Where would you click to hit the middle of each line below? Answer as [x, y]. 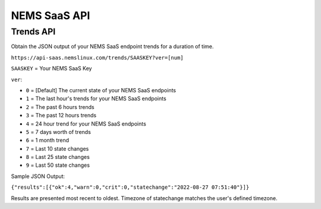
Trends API [33, 32]
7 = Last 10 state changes [57, 148]
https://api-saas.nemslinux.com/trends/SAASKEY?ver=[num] [97, 57]
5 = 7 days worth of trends [59, 132]
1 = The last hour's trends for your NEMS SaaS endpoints [96, 99]
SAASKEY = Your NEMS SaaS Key [51, 68]
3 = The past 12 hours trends [61, 116]
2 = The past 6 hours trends [60, 107]
